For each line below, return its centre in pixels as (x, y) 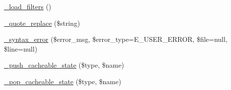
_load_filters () (28, 6)
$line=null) (21, 48)
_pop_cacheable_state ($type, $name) (63, 81)
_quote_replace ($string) (42, 23)
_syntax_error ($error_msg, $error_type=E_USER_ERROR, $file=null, (116, 39)
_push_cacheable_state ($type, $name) (64, 65)
